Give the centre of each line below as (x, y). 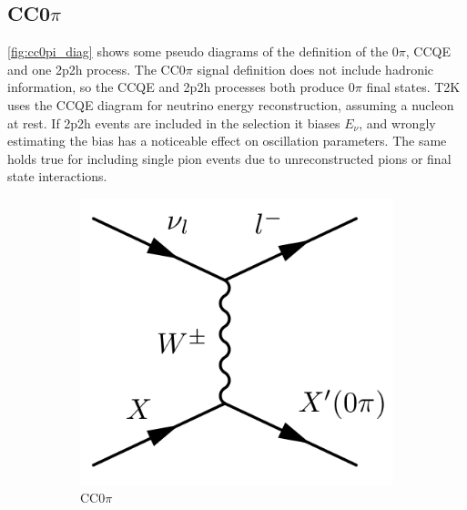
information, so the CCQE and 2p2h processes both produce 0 (181, 87)
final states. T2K (413, 87)
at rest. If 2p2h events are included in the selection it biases (174, 122)
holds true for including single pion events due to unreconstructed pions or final (229, 158)
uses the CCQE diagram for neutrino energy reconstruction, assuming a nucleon (231, 104)
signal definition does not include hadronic (315, 69)
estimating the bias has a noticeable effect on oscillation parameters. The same (227, 141)
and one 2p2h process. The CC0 (96, 69)
